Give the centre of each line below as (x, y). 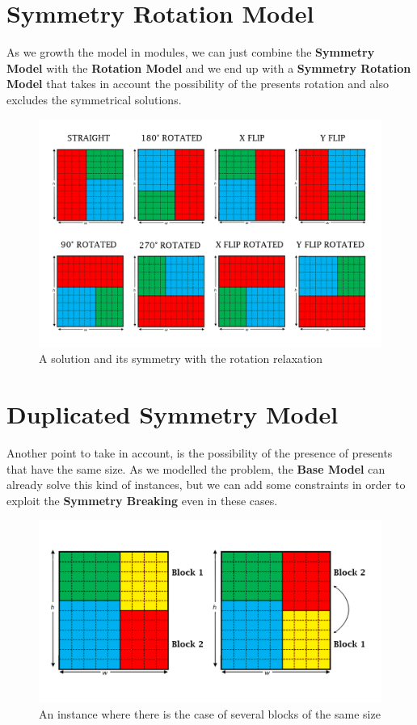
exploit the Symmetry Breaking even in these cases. (142, 500)
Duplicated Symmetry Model (173, 414)
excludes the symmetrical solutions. (94, 99)
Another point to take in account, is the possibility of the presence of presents (200, 453)
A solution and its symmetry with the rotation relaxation (181, 358)
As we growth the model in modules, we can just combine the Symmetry (191, 52)
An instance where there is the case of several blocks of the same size (210, 714)
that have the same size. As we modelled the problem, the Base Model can (196, 468)
